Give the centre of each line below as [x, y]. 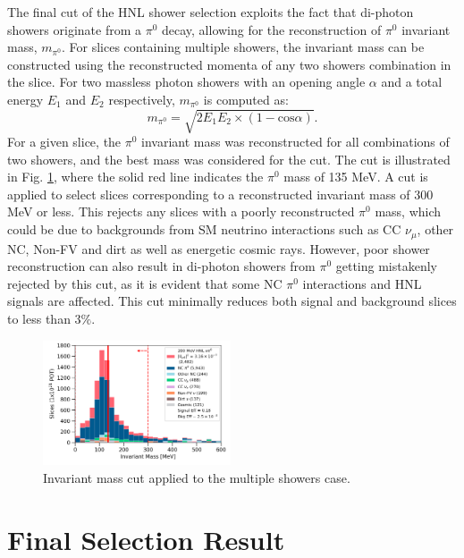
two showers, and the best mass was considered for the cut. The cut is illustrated [229, 159]
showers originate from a [74, 29]
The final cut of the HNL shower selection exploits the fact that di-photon [211, 12]
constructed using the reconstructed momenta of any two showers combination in [229, 64]
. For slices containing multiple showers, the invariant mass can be [243, 47]
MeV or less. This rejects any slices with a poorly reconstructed [181, 211]
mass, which [408, 211]
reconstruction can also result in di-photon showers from [161, 266]
